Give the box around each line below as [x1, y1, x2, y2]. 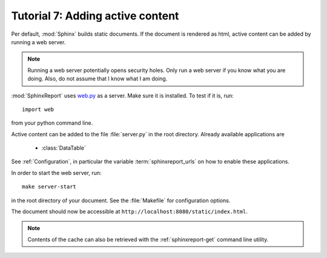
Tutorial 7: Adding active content [11, 9, 179, 22]
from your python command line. [11, 119, 93, 127]
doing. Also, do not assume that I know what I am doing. [27, 75, 168, 82]
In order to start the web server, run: [11, 169, 102, 176]
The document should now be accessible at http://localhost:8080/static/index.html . [11, 208, 248, 215]
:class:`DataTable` [41, 144, 86, 151]
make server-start [22, 184, 77, 190]
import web [22, 106, 54, 113]
